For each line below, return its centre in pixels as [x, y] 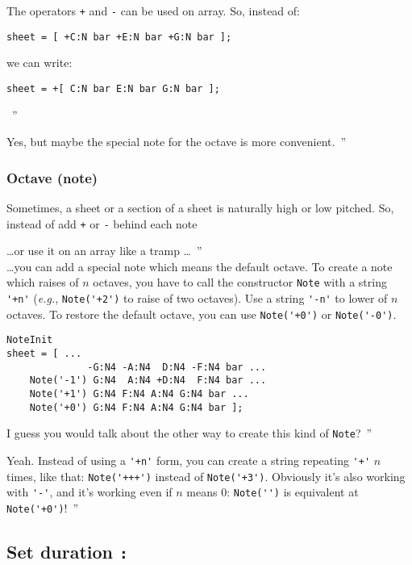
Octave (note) [52, 177]
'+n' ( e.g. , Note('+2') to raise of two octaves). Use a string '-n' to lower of [197, 298]
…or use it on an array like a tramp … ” [104, 251]
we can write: [40, 63]
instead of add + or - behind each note [102, 223]
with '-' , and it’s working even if [89, 492]
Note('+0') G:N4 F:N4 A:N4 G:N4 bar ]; [136, 407]
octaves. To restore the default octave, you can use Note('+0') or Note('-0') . [202, 314]
